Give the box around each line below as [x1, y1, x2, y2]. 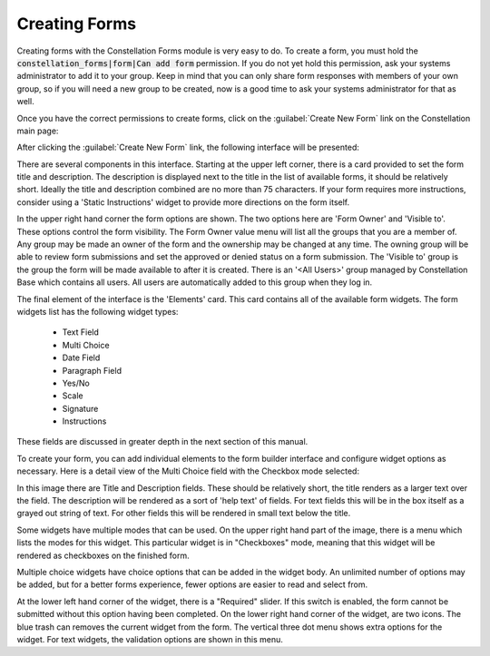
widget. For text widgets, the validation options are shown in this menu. [16, 633, 283, 644]
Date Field [62, 352, 101, 363]
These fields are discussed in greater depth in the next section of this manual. [16, 436, 309, 447]
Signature [62, 403, 99, 414]
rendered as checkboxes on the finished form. [16, 550, 190, 561]
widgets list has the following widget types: [16, 306, 179, 317]
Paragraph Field [62, 365, 122, 376]
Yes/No [62, 377, 90, 388]
